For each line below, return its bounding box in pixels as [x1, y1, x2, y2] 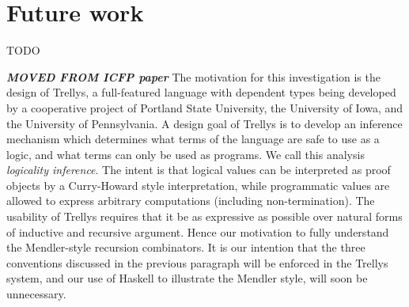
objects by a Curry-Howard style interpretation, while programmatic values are [6, 176, 390, 193]
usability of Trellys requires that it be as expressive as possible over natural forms [6, 208, 403, 225]
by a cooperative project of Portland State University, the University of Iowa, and [6, 99, 403, 116]
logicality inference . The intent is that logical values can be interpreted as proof [6, 161, 391, 178]
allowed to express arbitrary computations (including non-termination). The [6, 192, 375, 209]
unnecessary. [6, 286, 66, 302]
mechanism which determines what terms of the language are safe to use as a [6, 131, 380, 147]
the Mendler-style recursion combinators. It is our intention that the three [6, 239, 365, 256]
